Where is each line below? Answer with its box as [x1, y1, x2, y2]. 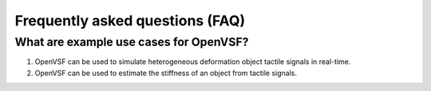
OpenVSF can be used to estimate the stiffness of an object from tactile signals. [34, 68, 298, 78]
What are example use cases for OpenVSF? [14, 35, 249, 49]
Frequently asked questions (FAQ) [14, 12, 246, 29]
